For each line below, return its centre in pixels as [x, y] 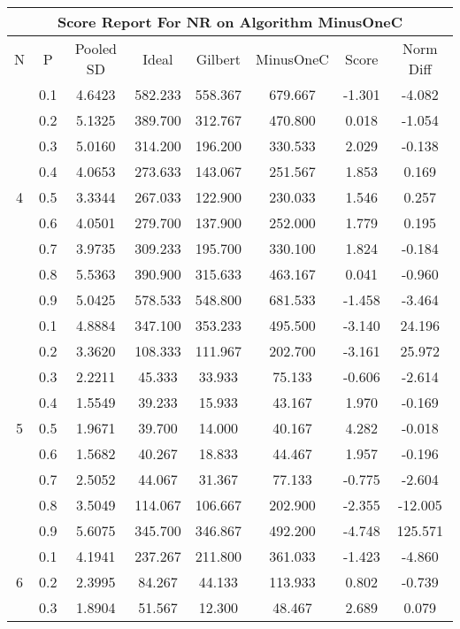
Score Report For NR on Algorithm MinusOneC [230, 22]
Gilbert [218, 58]
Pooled [96, 48]
